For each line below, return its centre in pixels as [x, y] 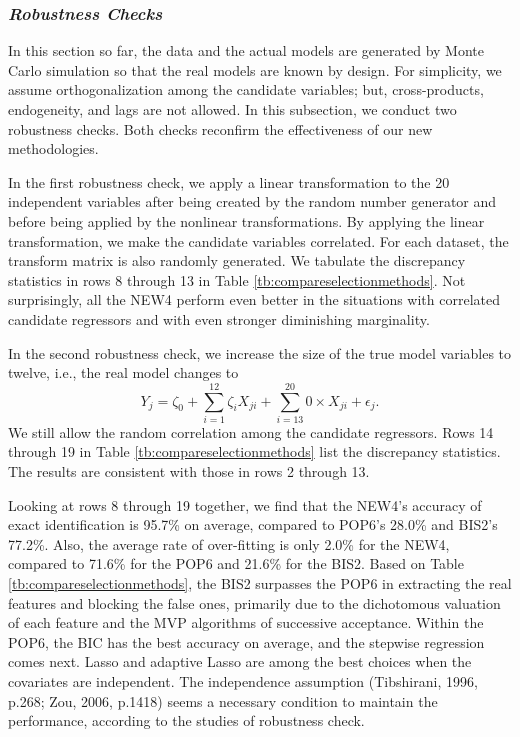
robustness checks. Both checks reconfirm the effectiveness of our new [220, 128]
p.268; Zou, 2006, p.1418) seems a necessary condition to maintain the [223, 700]
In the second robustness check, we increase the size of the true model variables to [260, 352]
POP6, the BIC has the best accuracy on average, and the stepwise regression [246, 641]
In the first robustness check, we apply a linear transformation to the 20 [229, 181]
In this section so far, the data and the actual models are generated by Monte [246, 50]
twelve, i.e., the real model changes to [123, 372]
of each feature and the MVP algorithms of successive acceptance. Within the [246, 622]
